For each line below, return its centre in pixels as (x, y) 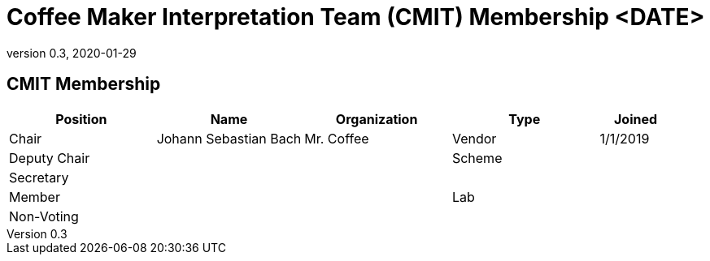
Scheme (477, 158)
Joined (636, 119)
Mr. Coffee (337, 138)
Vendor (474, 138)
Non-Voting (44, 216)
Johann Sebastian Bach (229, 138)
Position (81, 119)
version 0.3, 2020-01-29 (72, 53)
